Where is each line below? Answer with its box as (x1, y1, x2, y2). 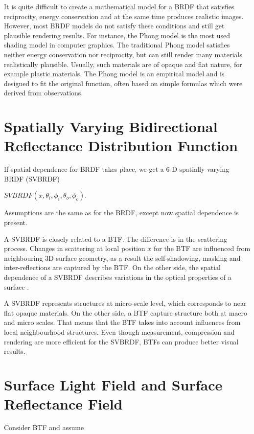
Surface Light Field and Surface (4, 374, 223, 394)
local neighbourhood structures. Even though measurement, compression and (4, 326, 235, 337)
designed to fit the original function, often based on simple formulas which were (4, 78, 243, 88)
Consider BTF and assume (4, 422, 84, 433)
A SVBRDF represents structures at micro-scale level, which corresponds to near (4, 298, 247, 308)
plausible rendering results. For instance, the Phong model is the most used (4, 30, 230, 40)
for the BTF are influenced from (153, 243, 251, 253)
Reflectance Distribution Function (4, 136, 238, 156)
